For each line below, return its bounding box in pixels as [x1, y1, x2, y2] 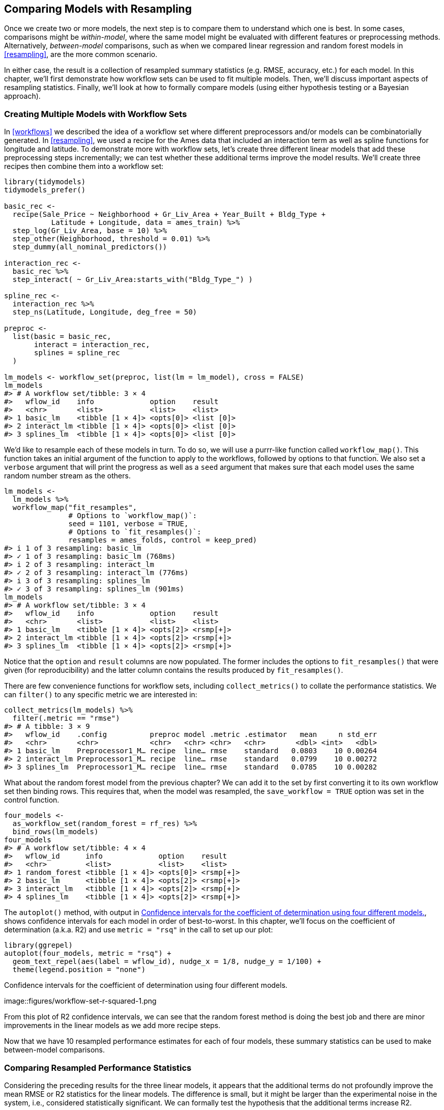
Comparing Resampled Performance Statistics [4, 1062, 192, 1073]
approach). [4, 92, 41, 101]
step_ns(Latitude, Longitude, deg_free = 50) [12, 308, 197, 317]
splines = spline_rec [34, 349, 120, 357]
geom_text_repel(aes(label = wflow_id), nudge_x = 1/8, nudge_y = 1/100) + [12, 957, 321, 966]
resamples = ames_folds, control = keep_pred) [68, 536, 257, 545]
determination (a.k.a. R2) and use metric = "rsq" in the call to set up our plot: [4, 925, 273, 934]
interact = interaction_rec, [34, 340, 150, 349]
